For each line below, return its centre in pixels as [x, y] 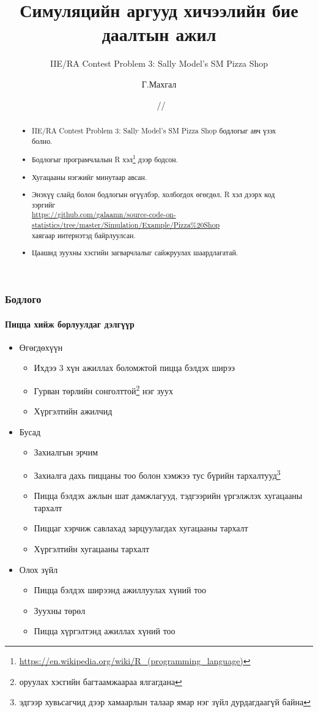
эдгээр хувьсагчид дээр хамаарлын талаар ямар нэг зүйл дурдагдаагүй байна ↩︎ [165, 702]
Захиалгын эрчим [66, 452]
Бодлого [23, 298]
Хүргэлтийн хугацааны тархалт [92, 548]
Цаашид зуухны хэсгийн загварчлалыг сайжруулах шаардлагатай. [135, 253]
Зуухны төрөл [60, 610]
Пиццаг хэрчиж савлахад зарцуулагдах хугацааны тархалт [141, 528]
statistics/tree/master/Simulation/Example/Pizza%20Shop [126, 225]
